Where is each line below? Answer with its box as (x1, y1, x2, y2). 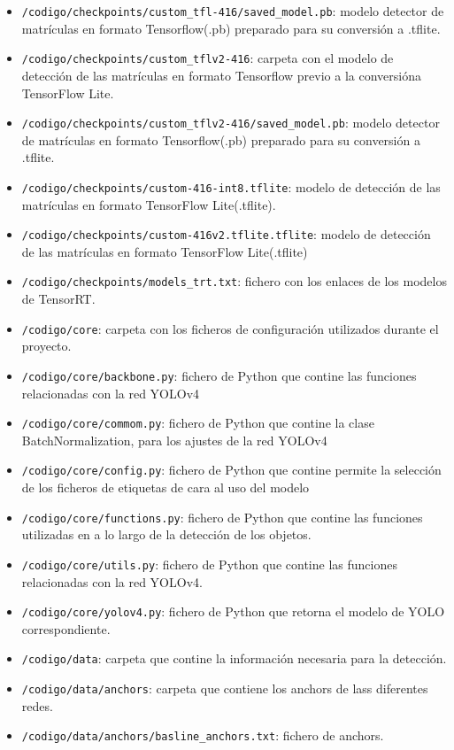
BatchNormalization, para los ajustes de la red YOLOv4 (21, 430, 327, 449)
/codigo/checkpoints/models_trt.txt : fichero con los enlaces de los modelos (21, 272, 447, 290)
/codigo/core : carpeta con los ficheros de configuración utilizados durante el (21, 319, 439, 337)
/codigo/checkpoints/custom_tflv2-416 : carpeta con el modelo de (21, 49, 394, 67)
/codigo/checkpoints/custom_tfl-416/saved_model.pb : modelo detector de (21, 2, 444, 19)
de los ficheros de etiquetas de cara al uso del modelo (21, 478, 310, 497)
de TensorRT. (21, 290, 96, 308)
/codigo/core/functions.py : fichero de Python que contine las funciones (21, 507, 423, 526)
